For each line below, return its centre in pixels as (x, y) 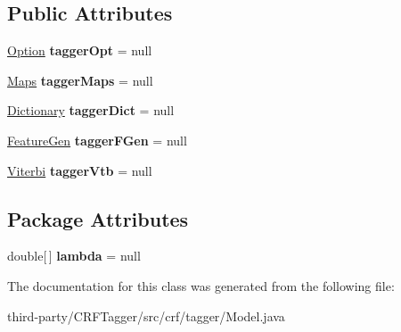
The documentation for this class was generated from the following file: (201, 285)
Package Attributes (98, 218)
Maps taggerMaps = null (80, 80)
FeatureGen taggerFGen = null (97, 140)
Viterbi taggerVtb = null (80, 170)
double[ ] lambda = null (74, 256)
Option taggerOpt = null (80, 50)
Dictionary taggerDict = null (91, 110)
